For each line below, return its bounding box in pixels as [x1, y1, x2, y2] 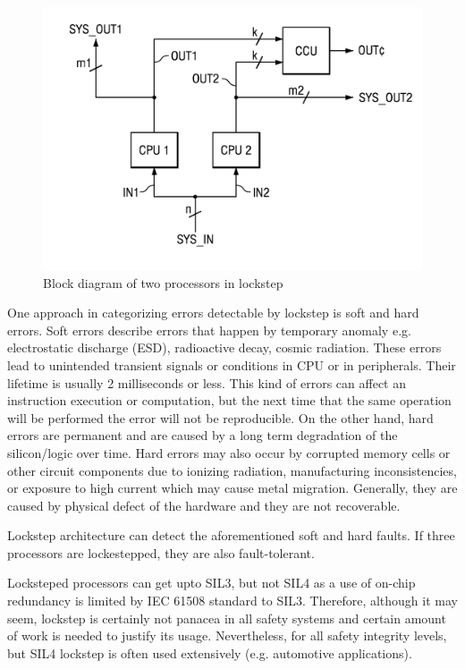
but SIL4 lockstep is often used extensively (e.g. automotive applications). [7, 643, 412, 662]
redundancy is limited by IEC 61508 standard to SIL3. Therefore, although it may [7, 591, 458, 610]
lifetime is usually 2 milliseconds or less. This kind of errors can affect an [7, 373, 407, 392]
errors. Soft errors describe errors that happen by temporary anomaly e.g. [7, 320, 411, 339]
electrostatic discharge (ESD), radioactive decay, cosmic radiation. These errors [7, 338, 442, 357]
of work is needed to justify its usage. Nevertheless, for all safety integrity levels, [7, 626, 447, 645]
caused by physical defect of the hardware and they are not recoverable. [7, 495, 401, 514]
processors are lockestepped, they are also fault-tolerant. [7, 543, 315, 562]
